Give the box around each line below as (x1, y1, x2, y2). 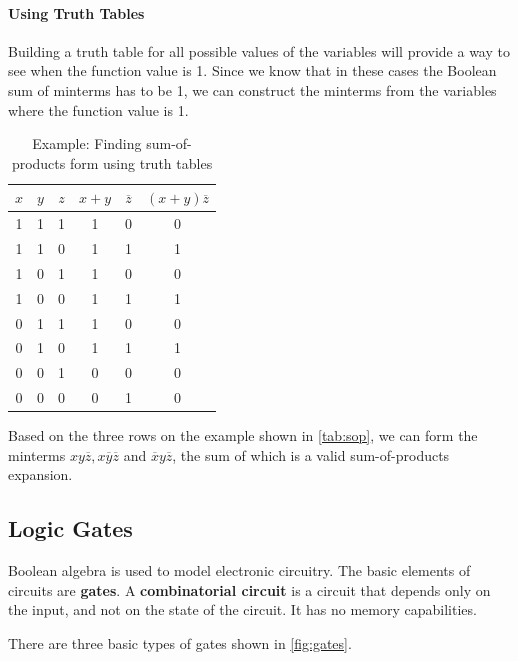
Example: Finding (32, 133, 142, 154)
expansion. (8, 464, 73, 485)
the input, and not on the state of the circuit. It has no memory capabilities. (8, 599, 477, 620)
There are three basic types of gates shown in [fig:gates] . (8, 632, 352, 653)
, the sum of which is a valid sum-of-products (172, 444, 450, 465)
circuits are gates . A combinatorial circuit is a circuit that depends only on (8, 579, 491, 600)
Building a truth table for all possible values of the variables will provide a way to (8, 40, 510, 61)
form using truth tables (69, 152, 213, 173)
